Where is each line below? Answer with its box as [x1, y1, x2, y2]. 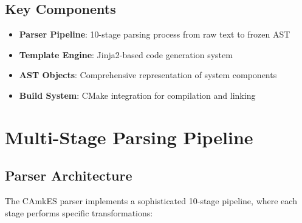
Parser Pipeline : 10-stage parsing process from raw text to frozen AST [19, 28, 290, 41]
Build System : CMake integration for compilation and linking [19, 88, 256, 101]
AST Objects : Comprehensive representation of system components [19, 68, 277, 81]
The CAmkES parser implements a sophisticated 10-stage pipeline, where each [5, 195, 297, 207]
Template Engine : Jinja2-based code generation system [19, 48, 233, 61]
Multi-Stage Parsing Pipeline [5, 124, 253, 149]
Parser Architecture [5, 166, 132, 185]
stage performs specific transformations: [5, 206, 153, 219]
